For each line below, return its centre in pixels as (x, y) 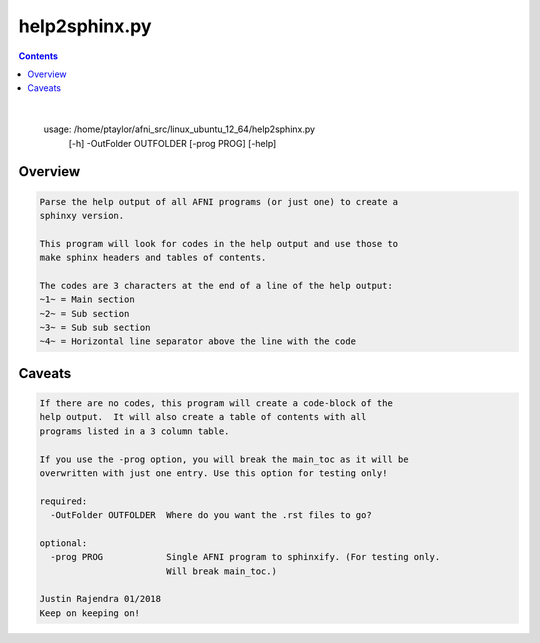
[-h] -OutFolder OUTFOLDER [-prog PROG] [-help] (172, 143)
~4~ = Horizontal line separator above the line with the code (198, 341)
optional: (63, 543)
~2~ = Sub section (84, 313)
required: (63, 501)
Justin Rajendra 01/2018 (100, 599)
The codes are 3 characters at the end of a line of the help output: (216, 285)
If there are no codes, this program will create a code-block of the (216, 403)
